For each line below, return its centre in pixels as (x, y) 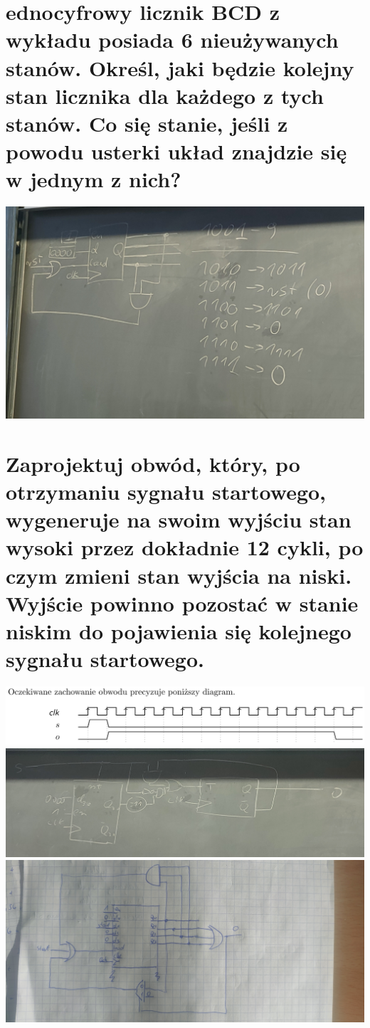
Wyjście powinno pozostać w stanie (182, 603)
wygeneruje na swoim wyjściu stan (179, 519)
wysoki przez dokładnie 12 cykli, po (185, 547)
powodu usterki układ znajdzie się (176, 151)
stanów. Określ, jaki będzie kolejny (180, 67)
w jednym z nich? (94, 179)
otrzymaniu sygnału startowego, (166, 491)
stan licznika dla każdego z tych (165, 95)
